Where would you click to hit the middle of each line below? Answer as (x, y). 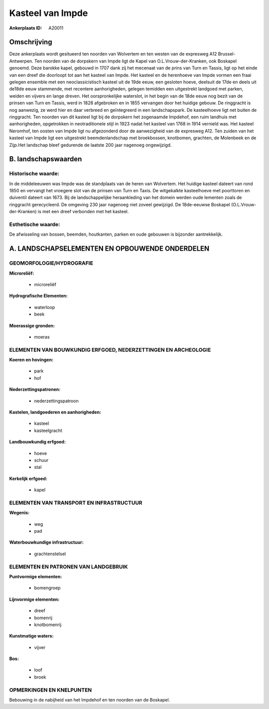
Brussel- (227, 54)
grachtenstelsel (50, 554)
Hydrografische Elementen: (39, 296)
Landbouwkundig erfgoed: (37, 442)
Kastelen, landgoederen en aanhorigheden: (55, 412)
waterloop (45, 307)
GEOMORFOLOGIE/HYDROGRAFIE (51, 263)
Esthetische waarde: (35, 225)
